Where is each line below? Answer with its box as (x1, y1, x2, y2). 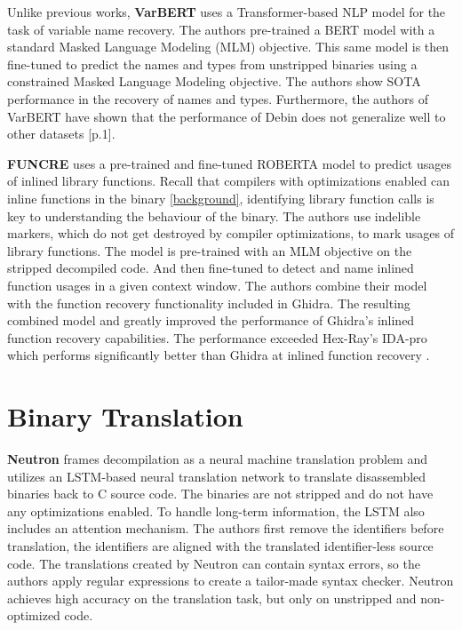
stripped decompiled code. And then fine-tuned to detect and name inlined (7, 259, 414, 277)
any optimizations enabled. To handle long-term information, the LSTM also (7, 501, 425, 520)
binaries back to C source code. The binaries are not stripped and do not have (7, 484, 434, 503)
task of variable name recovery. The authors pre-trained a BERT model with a (7, 20, 435, 38)
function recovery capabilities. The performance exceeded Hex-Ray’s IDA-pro (7, 328, 427, 347)
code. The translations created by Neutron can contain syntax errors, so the (7, 554, 420, 572)
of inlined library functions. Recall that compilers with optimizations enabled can (7, 171, 450, 190)
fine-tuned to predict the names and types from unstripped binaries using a (7, 54, 418, 73)
